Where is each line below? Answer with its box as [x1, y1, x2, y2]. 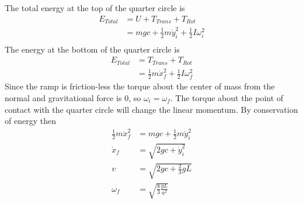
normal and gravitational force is [5, 91, 122, 103]
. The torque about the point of [170, 91, 284, 103]
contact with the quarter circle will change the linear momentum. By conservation [5, 103, 298, 115]
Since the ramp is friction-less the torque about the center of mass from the [5, 80, 275, 92]
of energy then [5, 115, 56, 127]
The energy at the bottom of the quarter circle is [5, 43, 180, 55]
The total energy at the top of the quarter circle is [5, 2, 185, 13]
